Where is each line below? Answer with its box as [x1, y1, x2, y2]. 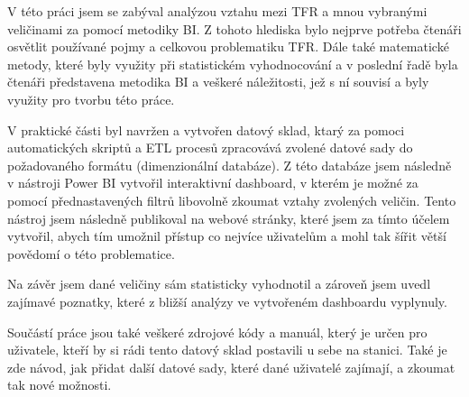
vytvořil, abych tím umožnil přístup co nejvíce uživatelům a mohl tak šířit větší [7, 226, 446, 245]
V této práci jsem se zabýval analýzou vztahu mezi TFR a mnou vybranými [7, 2, 428, 20]
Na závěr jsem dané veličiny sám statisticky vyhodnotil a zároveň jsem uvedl [7, 274, 431, 293]
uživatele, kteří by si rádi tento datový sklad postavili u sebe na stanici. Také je [7, 340, 447, 359]
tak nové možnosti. [7, 375, 112, 394]
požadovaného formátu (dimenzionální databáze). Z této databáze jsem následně [7, 155, 452, 174]
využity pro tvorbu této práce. [7, 89, 175, 108]
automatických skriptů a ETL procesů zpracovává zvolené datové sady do [7, 138, 413, 157]
